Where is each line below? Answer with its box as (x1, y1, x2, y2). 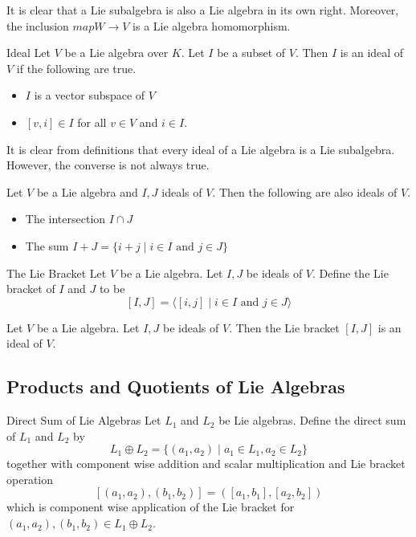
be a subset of (217, 44, 286, 61)
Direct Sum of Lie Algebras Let (6, 412, 161, 429)
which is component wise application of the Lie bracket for (6, 498, 295, 515)
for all (77, 113, 107, 130)
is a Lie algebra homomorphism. (133, 17, 291, 34)
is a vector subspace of (34, 87, 145, 104)
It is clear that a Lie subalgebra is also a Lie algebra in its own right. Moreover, (6, 2, 399, 18)
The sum (25, 237, 69, 254)
